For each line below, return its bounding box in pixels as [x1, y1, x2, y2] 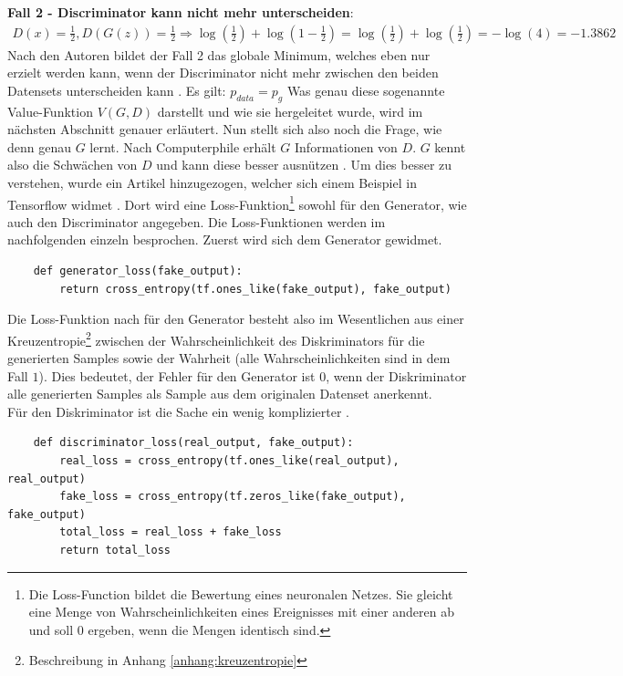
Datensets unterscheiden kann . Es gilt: [7, 80, 226, 99]
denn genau [7, 137, 72, 156]
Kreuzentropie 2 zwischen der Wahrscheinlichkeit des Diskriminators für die [7, 328, 425, 349]
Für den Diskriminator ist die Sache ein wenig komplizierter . [7, 401, 349, 421]
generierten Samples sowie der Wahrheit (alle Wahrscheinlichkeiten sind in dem [7, 348, 451, 368]
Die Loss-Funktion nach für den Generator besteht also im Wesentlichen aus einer [7, 309, 464, 328]
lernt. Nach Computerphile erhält [89, 137, 276, 156]
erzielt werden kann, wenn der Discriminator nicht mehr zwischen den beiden [7, 63, 439, 82]
